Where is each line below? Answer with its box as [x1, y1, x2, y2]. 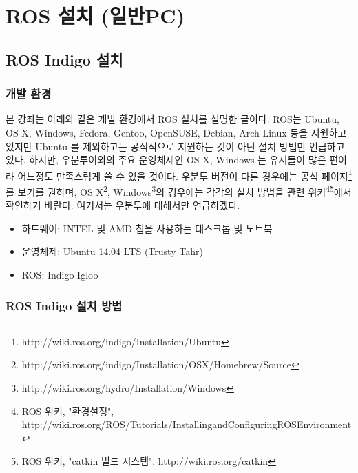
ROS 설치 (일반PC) [6, 1, 185, 30]
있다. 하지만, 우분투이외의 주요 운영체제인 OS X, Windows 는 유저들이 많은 [6, 152, 326, 167]
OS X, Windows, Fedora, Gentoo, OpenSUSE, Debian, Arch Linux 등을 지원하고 [6, 125, 347, 139]
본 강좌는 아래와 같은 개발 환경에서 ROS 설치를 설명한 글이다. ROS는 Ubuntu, [6, 112, 339, 126]
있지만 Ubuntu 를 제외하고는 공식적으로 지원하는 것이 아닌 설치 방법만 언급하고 [6, 139, 345, 153]
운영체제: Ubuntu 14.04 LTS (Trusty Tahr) [21, 244, 203, 259]
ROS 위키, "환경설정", [21, 403, 114, 418]
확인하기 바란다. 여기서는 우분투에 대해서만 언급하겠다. [6, 198, 240, 212]
